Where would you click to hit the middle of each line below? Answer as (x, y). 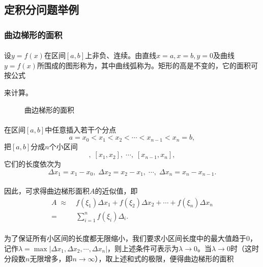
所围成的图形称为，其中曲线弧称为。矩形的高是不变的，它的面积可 (147, 65)
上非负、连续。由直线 (121, 55)
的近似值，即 (116, 191)
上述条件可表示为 (150, 248)
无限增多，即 (51, 258)
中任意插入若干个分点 (81, 129)
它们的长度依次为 (33, 164)
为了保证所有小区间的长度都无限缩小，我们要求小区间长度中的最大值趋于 (125, 238)
